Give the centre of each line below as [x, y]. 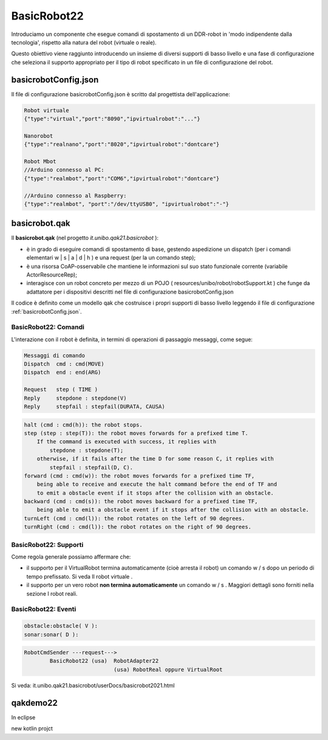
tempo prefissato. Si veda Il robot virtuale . [80, 576]
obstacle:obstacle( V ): [61, 626]
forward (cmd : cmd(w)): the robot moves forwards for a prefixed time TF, [139, 476]
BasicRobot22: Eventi [44, 609]
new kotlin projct [32, 728]
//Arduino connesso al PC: [64, 170]
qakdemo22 [34, 703]
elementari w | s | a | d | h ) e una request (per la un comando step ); [111, 258]
